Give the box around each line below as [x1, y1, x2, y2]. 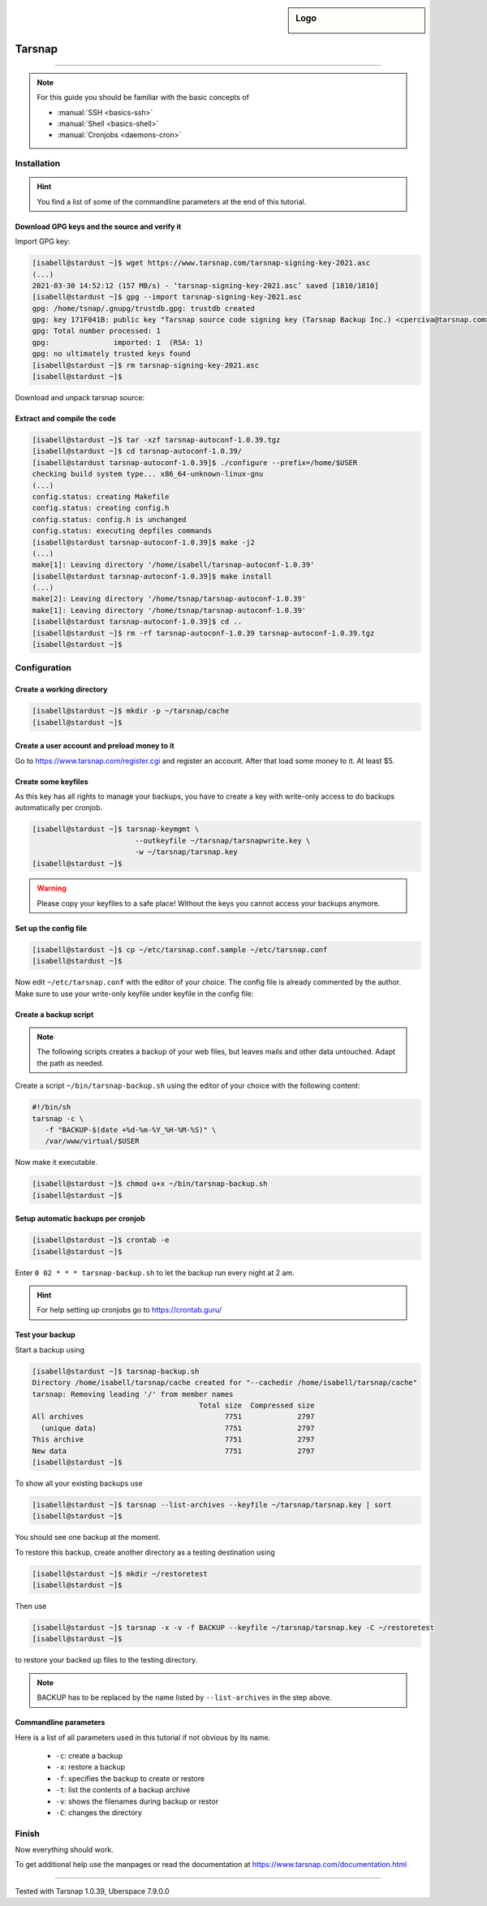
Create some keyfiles [15, 776, 88, 787]
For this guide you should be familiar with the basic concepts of [37, 93, 249, 102]
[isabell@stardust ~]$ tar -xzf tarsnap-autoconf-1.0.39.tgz [32, 435, 281, 445]
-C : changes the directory [55, 1807, 142, 1818]
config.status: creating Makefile [32, 492, 170, 501]
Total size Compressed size [199, 1400, 315, 1410]
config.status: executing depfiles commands [32, 526, 213, 536]
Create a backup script [15, 1009, 94, 1019]
